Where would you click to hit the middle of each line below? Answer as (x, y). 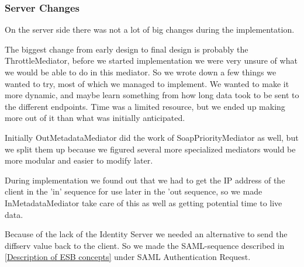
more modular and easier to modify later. (79, 160)
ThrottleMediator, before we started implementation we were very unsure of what (151, 60)
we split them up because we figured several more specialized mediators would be (150, 149)
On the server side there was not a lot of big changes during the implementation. (150, 30)
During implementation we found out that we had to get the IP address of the (145, 180)
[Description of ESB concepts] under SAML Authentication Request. (128, 257)
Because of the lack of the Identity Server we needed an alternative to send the (146, 234)
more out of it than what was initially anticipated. (95, 118)
